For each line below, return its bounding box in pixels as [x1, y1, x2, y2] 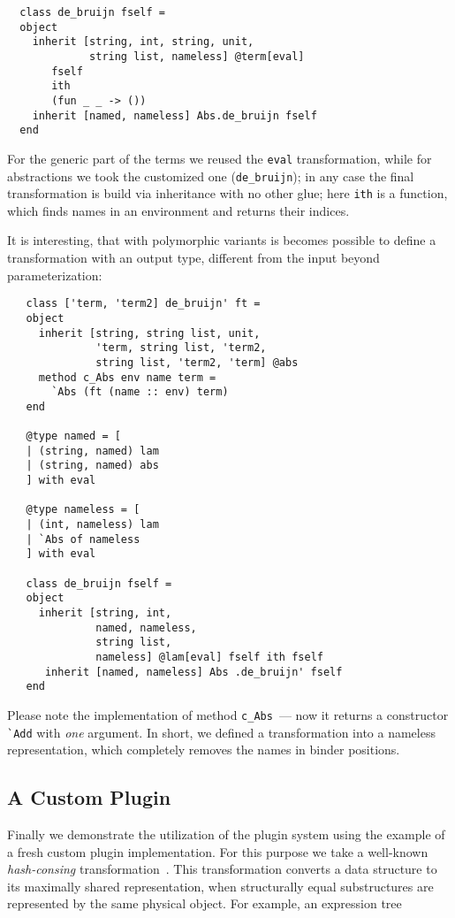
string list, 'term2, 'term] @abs [95, 356, 299, 369]
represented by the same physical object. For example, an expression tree [7, 894, 402, 913]
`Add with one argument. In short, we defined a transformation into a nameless [7, 723, 436, 741]
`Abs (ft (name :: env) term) [51, 386, 229, 399]
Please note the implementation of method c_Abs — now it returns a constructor [7, 705, 449, 723]
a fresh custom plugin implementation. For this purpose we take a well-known [7, 842, 428, 861]
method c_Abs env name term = [38, 371, 216, 384]
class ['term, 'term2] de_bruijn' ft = [26, 297, 261, 310]
